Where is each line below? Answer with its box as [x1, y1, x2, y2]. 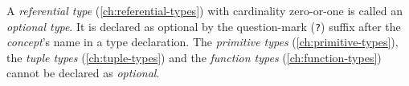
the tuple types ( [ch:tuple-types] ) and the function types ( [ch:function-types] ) [6, 49, 382, 65]
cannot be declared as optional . [6, 64, 160, 81]
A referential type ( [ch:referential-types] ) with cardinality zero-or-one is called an [6, 2, 403, 18]
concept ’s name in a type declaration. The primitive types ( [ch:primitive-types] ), [6, 33, 399, 50]
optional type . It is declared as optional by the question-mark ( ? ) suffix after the [6, 18, 401, 34]
